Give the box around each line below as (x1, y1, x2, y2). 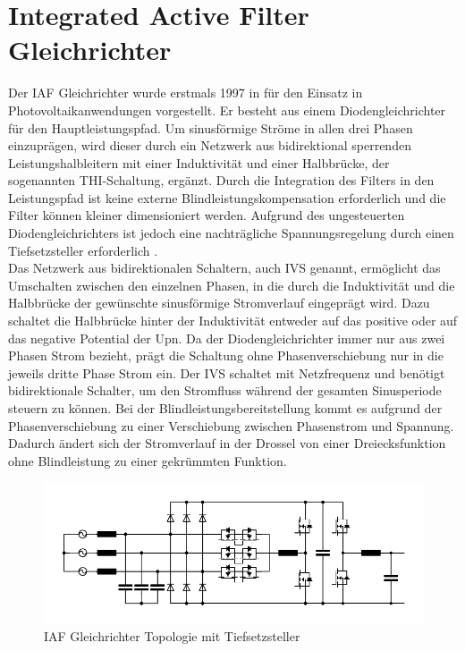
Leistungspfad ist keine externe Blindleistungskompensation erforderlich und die (8, 188, 446, 207)
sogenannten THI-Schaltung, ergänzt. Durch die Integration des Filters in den (8, 171, 435, 190)
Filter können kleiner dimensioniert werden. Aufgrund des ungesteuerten (8, 206, 405, 224)
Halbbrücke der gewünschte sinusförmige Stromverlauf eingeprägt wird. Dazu (8, 293, 430, 312)
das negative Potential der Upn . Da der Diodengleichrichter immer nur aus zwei (8, 328, 445, 347)
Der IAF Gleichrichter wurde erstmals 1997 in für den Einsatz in (8, 83, 363, 102)
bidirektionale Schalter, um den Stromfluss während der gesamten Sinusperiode (8, 381, 442, 400)
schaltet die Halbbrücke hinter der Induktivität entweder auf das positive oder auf (8, 311, 458, 330)
